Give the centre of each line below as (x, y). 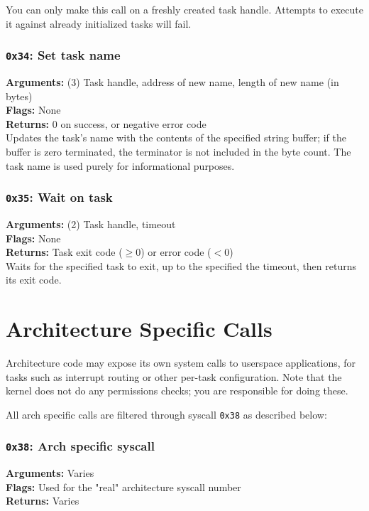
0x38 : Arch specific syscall (80, 446)
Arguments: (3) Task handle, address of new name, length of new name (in (172, 81)
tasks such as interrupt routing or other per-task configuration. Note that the (174, 376)
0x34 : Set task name (63, 55)
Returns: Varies (43, 501)
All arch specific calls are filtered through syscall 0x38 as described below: (166, 414)
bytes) (19, 96)
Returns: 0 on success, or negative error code (106, 123)
